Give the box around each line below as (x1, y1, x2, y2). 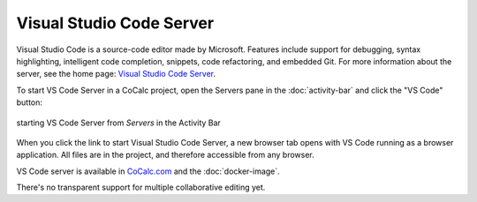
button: (16, 97, 43, 108)
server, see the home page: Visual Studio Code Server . (16, 69, 216, 79)
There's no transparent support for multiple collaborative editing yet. (16, 182, 266, 193)
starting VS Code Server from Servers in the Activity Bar (16, 117, 221, 128)
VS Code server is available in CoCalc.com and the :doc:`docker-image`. (16, 166, 280, 176)
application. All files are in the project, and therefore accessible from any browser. (16, 150, 315, 161)
